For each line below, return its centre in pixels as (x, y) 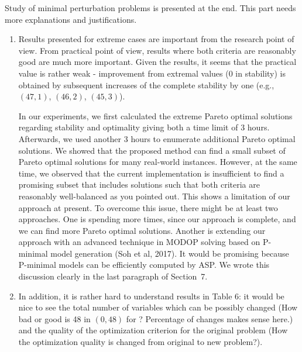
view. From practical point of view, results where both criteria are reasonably (157, 50)
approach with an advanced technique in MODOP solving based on (139, 242)
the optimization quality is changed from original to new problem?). (140, 342)
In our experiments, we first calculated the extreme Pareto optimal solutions (155, 115)
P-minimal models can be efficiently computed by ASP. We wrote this (144, 265)
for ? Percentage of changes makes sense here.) (210, 318)
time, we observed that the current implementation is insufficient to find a (151, 173)
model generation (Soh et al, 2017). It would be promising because (170, 253)
